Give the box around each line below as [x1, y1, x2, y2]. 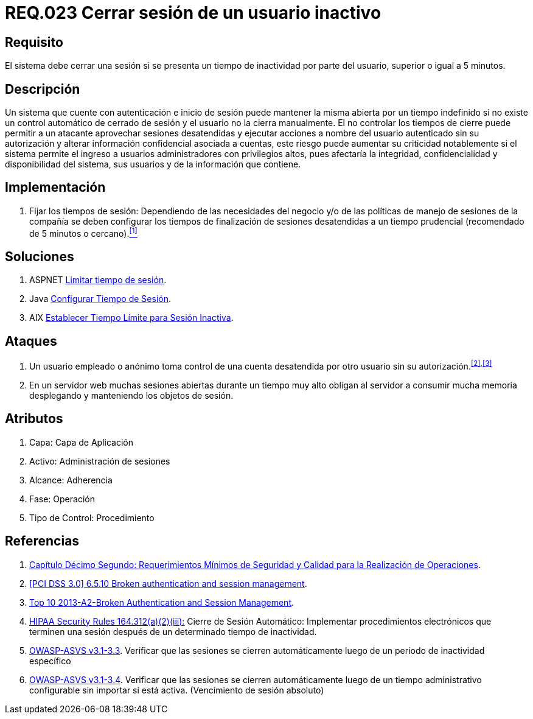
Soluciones [5, 248, 74, 264]
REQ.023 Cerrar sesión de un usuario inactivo [5, 2, 381, 23]
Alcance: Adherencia [29, 474, 113, 485]
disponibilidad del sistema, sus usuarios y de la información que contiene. [5, 159, 301, 170]
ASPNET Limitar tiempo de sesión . [29, 275, 167, 286]
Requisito [5, 34, 63, 50]
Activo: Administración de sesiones [29, 455, 170, 466]
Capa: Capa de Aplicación [29, 437, 133, 447]
